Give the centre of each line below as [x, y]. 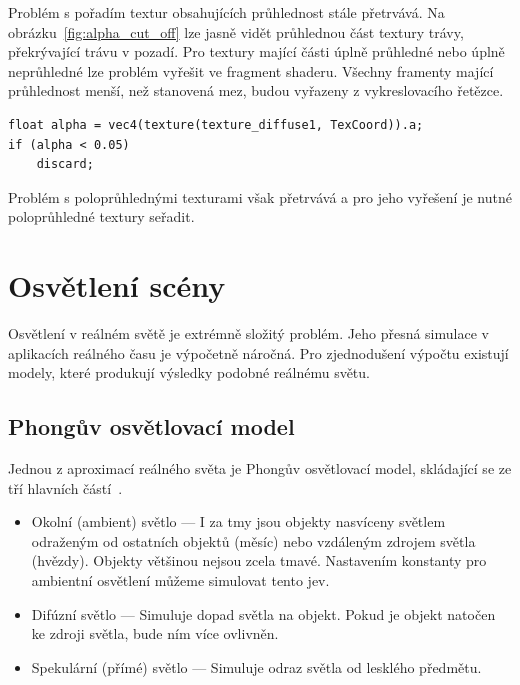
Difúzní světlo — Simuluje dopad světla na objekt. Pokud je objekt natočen [263, 613]
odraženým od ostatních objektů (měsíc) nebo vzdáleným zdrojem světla [253, 540]
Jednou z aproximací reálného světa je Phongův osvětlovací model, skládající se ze [260, 468]
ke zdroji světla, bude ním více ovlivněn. [155, 633]
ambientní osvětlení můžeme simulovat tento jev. [180, 580]
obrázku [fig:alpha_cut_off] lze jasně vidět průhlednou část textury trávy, [236, 31]
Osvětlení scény [117, 285]
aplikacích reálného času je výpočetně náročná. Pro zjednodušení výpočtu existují [258, 352]
